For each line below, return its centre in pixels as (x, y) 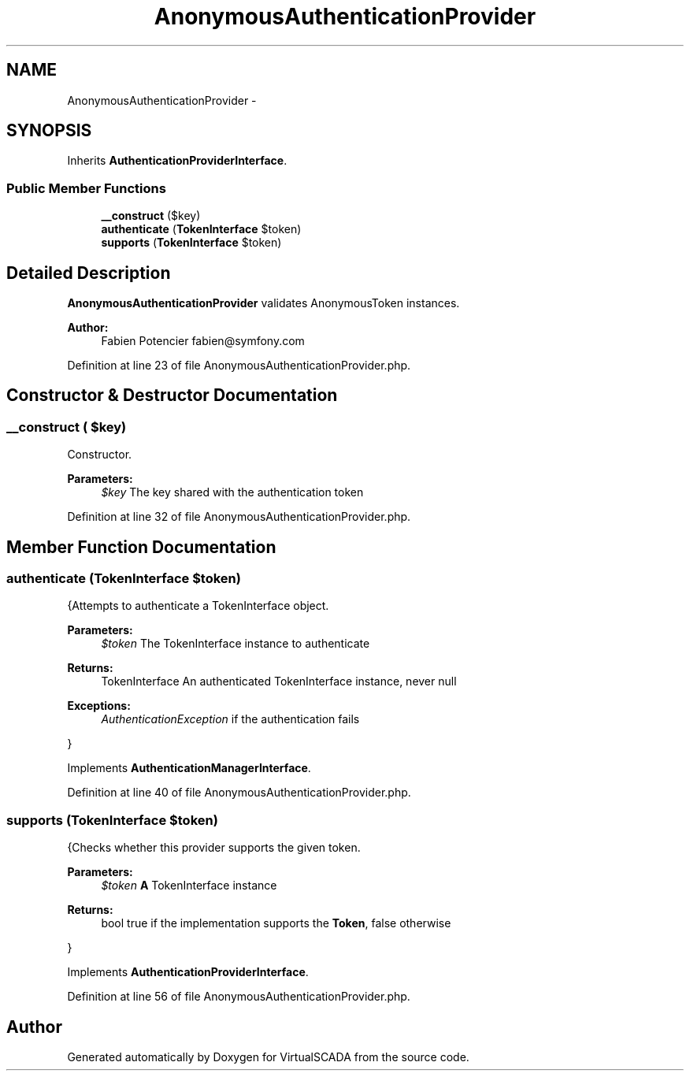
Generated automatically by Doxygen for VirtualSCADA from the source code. (268, 1057)
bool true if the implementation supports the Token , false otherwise (276, 923)
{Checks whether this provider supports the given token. (214, 848)
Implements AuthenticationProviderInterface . (188, 972)
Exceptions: (99, 706)
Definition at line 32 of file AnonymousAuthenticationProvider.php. (239, 517)
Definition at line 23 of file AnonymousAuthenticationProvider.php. (239, 366)
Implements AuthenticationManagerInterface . (189, 768)
